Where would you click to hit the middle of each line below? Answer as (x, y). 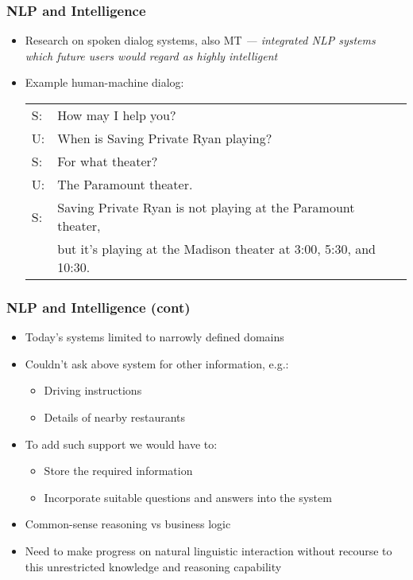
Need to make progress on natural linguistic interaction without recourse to (208, 550)
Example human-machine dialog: (104, 82)
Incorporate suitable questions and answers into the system (188, 497)
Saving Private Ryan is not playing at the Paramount (206, 207)
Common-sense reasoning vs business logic (128, 524)
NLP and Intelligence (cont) (98, 307)
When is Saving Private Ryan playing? (165, 138)
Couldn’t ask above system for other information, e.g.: (157, 363)
